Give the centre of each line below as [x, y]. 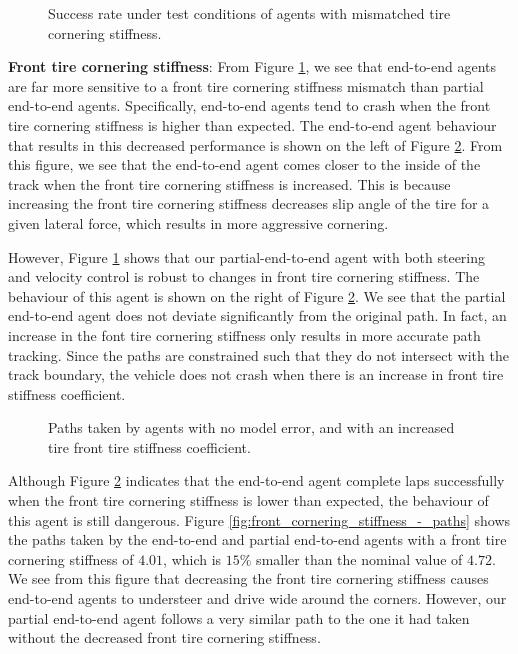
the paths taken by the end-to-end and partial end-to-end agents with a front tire [257, 539]
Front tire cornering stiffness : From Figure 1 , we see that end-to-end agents [252, 66]
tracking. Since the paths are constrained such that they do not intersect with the [258, 354]
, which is [192, 558]
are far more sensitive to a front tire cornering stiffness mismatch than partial [246, 85]
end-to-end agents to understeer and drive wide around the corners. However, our [257, 598]
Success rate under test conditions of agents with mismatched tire [249, 13]
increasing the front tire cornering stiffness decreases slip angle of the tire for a [249, 203]
